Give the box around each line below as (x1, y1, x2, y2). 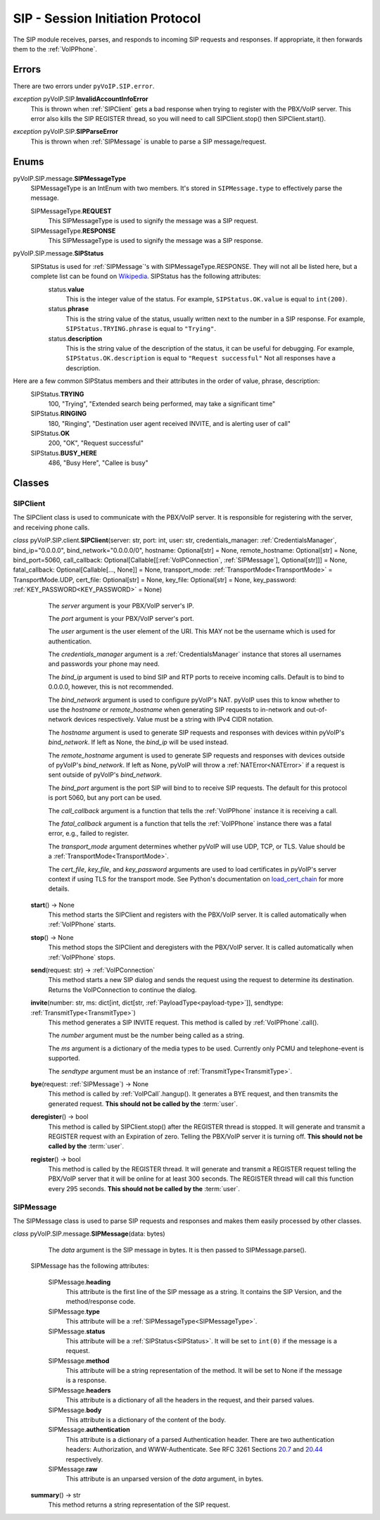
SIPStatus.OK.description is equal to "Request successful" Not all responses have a (65, 354, 336, 363)
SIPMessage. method (48, 1356, 110, 1365)
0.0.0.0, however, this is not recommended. (48, 683, 174, 691)
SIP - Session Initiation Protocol (13, 11, 201, 26)
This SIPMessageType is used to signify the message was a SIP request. (48, 217, 258, 225)
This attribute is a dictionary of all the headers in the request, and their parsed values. (65, 1396, 315, 1405)
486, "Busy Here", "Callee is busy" (48, 458, 148, 467)
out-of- (306, 705, 327, 714)
